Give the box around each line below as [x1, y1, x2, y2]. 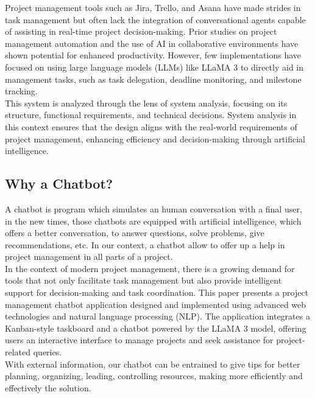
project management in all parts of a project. [5, 250, 173, 263]
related [5, 346, 31, 358]
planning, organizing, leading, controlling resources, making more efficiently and [5, 369, 303, 382]
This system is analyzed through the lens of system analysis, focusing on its [5, 96, 288, 109]
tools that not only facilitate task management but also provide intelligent [5, 274, 282, 287]
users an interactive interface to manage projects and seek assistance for [5, 333, 274, 346]
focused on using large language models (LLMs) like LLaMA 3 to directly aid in [5, 60, 303, 73]
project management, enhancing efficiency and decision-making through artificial [5, 132, 305, 145]
